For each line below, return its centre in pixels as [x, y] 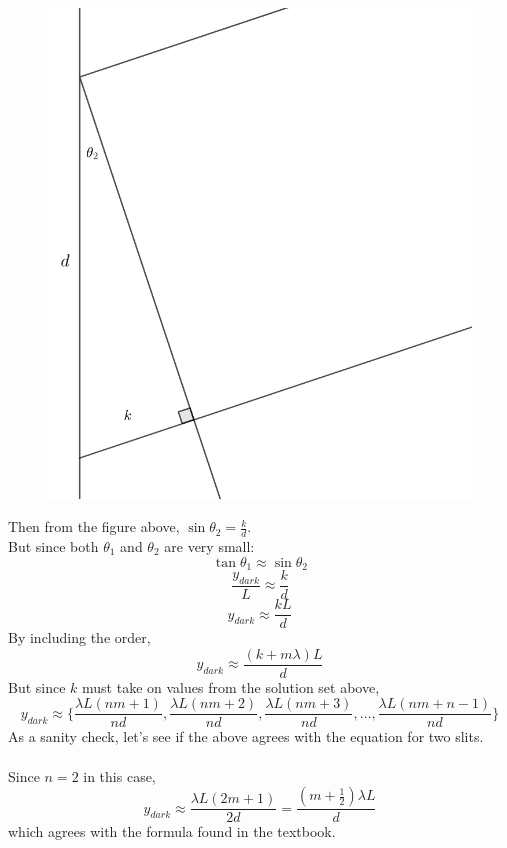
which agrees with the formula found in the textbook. [172, 831]
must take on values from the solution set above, [231, 686]
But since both [53, 545]
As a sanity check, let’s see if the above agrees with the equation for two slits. [246, 736]
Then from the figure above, [94, 526]
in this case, [119, 775]
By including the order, [79, 637]
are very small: [209, 545]
